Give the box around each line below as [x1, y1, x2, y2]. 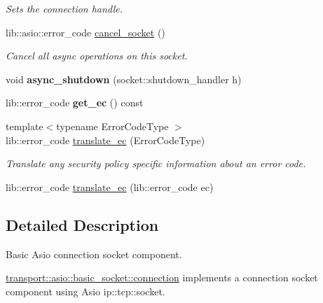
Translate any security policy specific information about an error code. [6, 156, 306, 171]
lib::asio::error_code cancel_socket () [6, 24, 165, 39]
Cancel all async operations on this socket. [6, 48, 188, 63]
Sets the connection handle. [6, 1, 123, 15]
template [6, 118, 43, 133]
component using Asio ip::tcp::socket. [6, 283, 165, 298]
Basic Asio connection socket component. [6, 246, 182, 261]
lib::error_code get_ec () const [6, 95, 144, 110]
